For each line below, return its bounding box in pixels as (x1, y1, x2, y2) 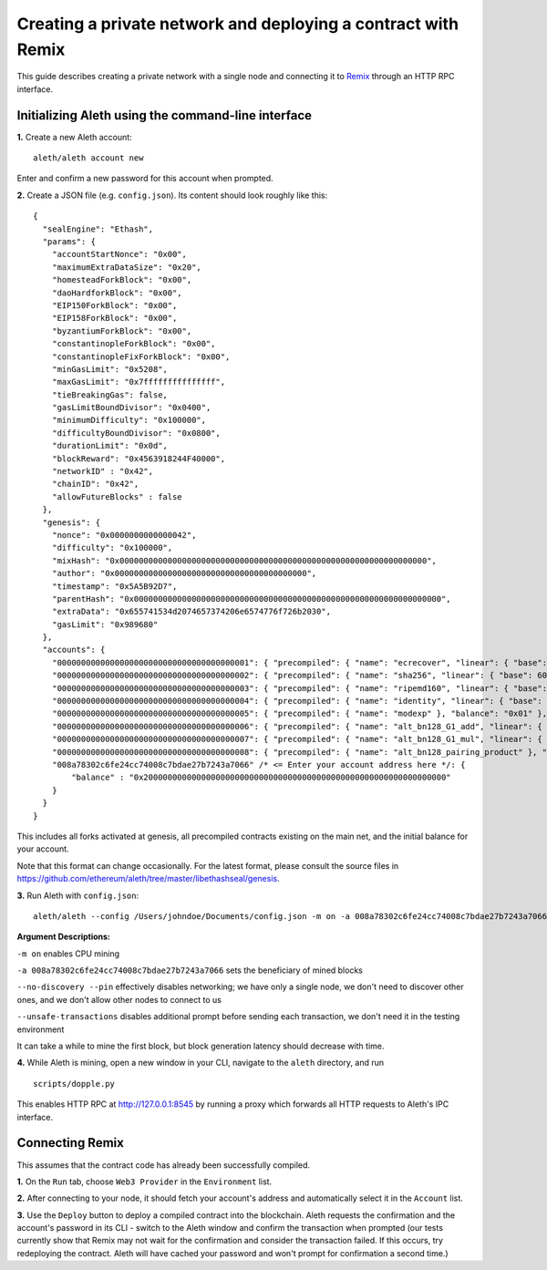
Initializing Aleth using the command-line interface (16, 108, 313, 123)
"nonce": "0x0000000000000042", (51, 530, 197, 540)
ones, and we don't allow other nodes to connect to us (16, 994, 222, 1005)
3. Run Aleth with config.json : (16, 890, 139, 901)
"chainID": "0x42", (51, 479, 139, 490)
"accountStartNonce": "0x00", (51, 249, 187, 260)
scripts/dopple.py (33, 1079, 116, 1089)
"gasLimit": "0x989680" (51, 619, 159, 629)
